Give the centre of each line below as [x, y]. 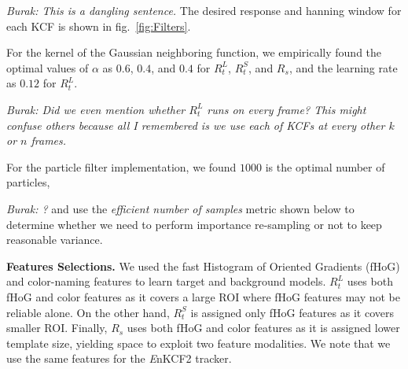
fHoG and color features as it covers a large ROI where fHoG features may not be [203, 296]
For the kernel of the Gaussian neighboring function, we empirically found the [194, 52]
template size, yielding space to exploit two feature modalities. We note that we [198, 343]
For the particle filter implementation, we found [121, 166]
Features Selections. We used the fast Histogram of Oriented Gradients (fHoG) [203, 266]
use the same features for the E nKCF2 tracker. [119, 358]
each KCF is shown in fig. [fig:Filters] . [99, 26]
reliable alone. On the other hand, [88, 312]
